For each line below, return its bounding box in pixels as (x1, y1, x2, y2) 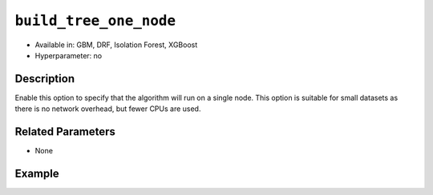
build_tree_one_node (14, 12, 176, 30)
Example (14, 166, 59, 180)
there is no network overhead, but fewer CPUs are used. (14, 104, 201, 113)
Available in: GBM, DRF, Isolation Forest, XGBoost (34, 40, 198, 50)
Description (14, 72, 75, 86)
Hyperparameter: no (34, 50, 103, 60)
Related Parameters (14, 125, 116, 139)
